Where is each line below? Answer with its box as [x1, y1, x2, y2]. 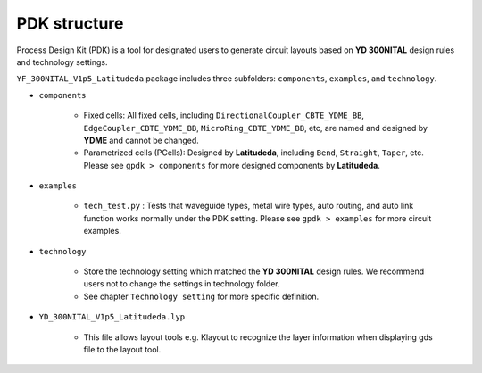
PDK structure [16, 13, 124, 33]
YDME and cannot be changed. [83, 135, 200, 145]
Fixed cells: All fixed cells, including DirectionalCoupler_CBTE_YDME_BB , [83, 110, 365, 120]
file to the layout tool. [83, 344, 162, 354]
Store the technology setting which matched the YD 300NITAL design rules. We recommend [83, 266, 425, 277]
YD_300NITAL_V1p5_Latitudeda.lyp [38, 312, 186, 322]
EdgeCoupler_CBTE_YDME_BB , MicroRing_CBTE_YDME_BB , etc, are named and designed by [83, 122, 428, 133]
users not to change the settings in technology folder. [83, 278, 280, 289]
